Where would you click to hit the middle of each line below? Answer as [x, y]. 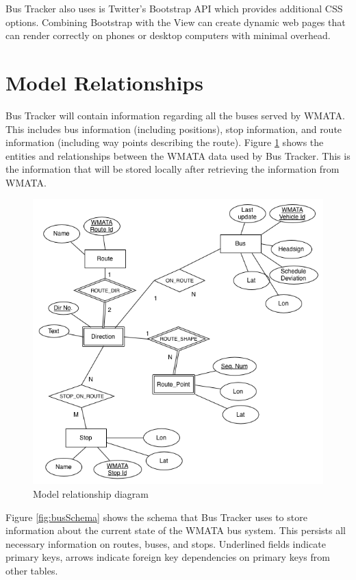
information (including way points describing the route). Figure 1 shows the [165, 142]
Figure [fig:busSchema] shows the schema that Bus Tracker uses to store [156, 517]
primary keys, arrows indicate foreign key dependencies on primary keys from [168, 557]
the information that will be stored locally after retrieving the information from [173, 169]
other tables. [32, 570]
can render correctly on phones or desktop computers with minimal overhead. [168, 35]
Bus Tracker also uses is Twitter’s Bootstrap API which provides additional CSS [174, 8]
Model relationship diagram [91, 493]
